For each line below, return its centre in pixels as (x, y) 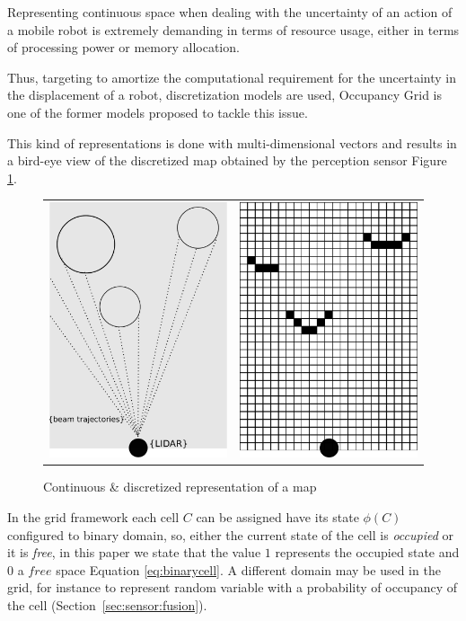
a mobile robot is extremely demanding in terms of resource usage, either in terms (233, 29)
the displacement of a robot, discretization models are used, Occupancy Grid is (225, 95)
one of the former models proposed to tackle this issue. (158, 112)
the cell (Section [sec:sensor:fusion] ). (107, 604)
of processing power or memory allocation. (123, 47)
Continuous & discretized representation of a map (180, 487)
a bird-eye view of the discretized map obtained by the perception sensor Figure (227, 160)
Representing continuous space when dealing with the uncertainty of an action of (230, 12)
